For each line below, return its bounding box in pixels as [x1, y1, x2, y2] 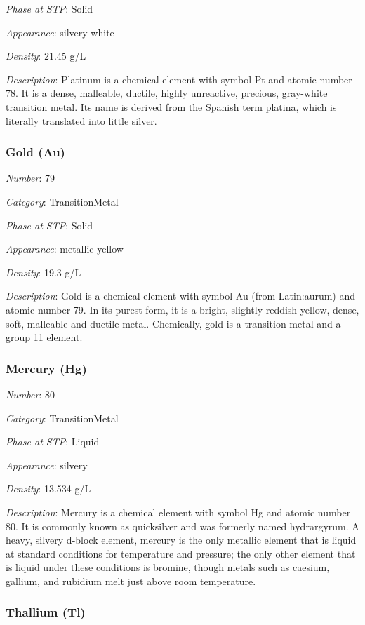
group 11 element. [6, 330, 83, 344]
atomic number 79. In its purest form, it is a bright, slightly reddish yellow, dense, [6, 302, 359, 316]
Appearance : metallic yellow [6, 241, 124, 256]
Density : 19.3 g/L [6, 264, 81, 279]
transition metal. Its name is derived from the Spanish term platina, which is [6, 99, 337, 114]
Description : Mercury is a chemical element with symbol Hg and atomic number [6, 504, 351, 519]
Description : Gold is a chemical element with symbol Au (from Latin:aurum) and [6, 288, 356, 303]
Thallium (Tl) [6, 603, 86, 621]
